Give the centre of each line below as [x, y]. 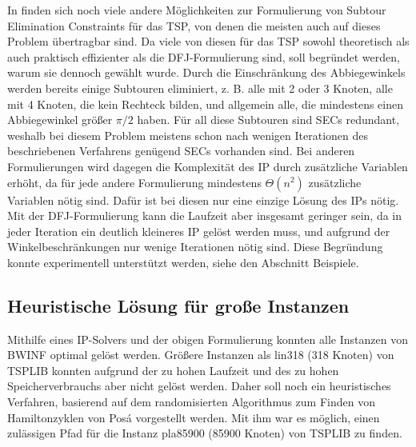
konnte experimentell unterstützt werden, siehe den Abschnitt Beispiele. [183, 262]
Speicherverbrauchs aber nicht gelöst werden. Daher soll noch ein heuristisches [199, 386]
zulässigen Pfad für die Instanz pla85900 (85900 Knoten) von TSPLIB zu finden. [205, 433]
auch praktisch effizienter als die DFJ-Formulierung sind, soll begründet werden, [204, 56]
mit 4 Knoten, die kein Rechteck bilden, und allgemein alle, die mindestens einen [205, 104]
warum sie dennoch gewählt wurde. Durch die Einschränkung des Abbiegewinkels [206, 72]
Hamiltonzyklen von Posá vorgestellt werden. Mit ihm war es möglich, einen [194, 417]
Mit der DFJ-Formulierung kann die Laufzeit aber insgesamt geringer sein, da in [205, 216]
